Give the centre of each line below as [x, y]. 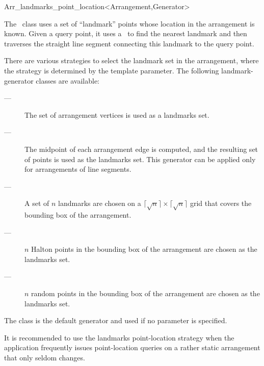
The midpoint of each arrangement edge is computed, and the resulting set [141, 149]
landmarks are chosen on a [100, 203]
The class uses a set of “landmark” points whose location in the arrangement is [129, 23]
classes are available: [68, 80]
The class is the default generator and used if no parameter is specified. [116, 320]
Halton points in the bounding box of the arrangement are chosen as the [144, 249]
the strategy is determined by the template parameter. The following [112, 70]
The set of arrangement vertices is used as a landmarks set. [117, 114]
